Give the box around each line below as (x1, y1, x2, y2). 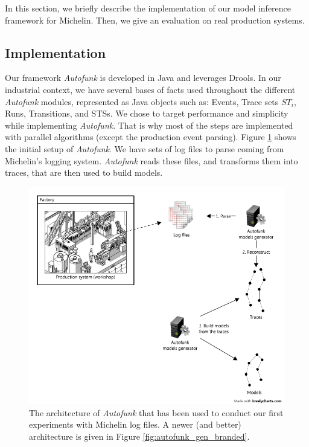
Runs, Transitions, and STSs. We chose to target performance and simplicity (5, 107, 288, 120)
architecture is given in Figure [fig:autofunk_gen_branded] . (29, 429, 250, 442)
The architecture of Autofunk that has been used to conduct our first (29, 406, 284, 419)
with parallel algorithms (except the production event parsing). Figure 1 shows (5, 130, 296, 143)
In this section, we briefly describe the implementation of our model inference (5, 2, 291, 14)
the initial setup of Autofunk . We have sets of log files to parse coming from (5, 142, 284, 155)
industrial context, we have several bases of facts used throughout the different (5, 83, 296, 95)
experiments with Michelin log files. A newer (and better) (29, 418, 241, 431)
